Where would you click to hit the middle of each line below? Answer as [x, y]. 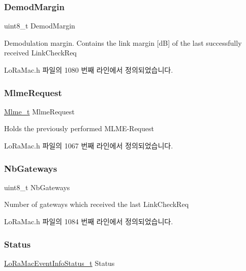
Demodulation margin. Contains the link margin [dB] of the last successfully [123, 42]
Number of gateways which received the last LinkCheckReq [97, 204]
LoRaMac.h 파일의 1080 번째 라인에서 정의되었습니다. [89, 70]
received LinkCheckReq [40, 53]
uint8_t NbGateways [37, 187]
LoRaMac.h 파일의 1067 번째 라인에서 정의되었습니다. [89, 145]
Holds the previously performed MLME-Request [79, 128]
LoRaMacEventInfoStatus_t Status [59, 263]
